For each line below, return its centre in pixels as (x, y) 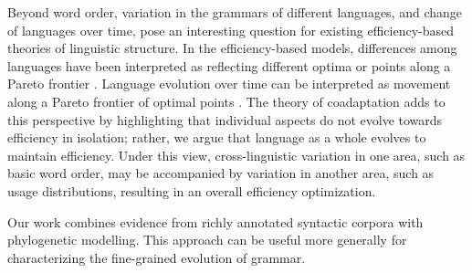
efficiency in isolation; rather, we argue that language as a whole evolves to (217, 137)
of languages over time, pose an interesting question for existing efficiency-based (231, 30)
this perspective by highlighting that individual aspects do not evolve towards (225, 119)
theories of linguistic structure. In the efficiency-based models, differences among (232, 48)
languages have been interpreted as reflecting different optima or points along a (229, 65)
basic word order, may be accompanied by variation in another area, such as (221, 173)
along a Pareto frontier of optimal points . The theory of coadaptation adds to (226, 101)
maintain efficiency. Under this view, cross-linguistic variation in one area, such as (236, 155)
